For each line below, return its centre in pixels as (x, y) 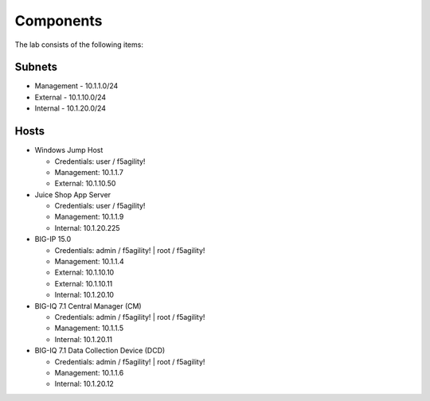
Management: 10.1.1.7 (89, 172)
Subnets (36, 67)
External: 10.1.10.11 (84, 283)
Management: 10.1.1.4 (89, 262)
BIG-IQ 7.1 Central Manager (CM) (88, 306)
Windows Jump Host (69, 150)
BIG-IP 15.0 (53, 239)
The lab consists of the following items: (79, 45)
